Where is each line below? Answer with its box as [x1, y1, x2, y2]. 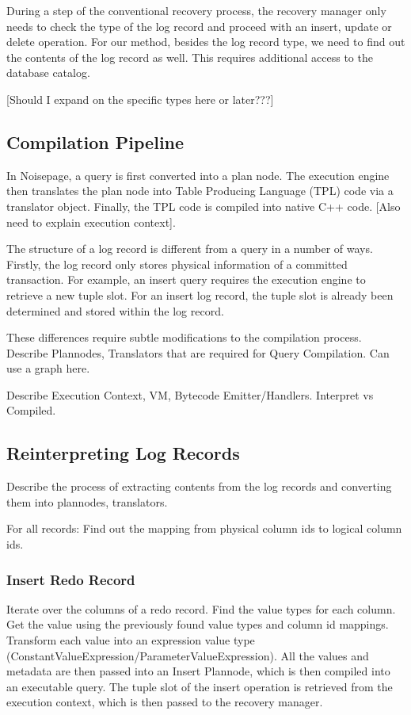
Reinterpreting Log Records [6, 441, 240, 465]
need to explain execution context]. [6, 213, 176, 230]
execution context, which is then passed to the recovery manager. [6, 694, 323, 710]
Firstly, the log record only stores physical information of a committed [6, 255, 348, 272]
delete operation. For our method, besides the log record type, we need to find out [6, 33, 405, 50]
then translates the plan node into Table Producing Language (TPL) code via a [6, 182, 394, 199]
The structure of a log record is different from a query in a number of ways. [6, 240, 373, 257]
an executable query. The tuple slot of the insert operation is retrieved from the [6, 678, 393, 694]
